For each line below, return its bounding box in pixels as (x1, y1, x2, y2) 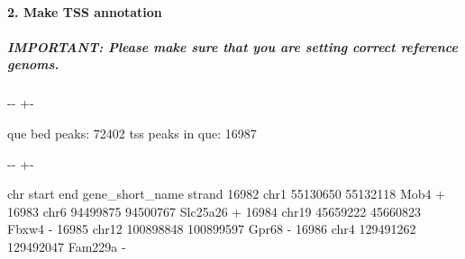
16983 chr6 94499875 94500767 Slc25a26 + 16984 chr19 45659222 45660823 (7, 201, 421, 220)
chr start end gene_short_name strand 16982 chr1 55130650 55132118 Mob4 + (7, 184, 446, 203)
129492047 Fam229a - (7, 237, 126, 255)
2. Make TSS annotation (7, 2, 162, 21)
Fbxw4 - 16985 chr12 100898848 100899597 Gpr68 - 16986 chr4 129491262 (7, 219, 416, 238)
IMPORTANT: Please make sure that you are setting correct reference (7, 37, 458, 56)
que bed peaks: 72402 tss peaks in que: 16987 (7, 123, 257, 142)
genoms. (7, 55, 59, 74)
